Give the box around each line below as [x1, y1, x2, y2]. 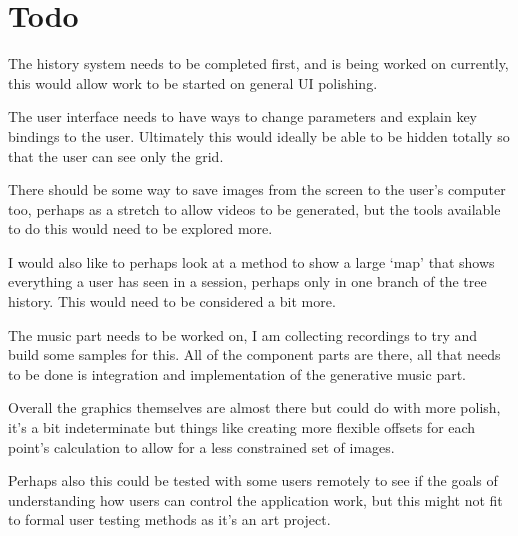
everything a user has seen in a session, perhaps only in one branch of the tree [8, 271, 487, 292]
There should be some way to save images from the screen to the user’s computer [8, 179, 506, 200]
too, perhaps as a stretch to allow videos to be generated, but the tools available [8, 198, 501, 219]
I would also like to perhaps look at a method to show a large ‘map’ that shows [8, 251, 495, 272]
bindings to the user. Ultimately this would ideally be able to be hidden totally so [8, 125, 510, 146]
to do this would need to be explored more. [8, 218, 273, 239]
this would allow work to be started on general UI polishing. [8, 72, 378, 93]
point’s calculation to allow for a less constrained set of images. [8, 436, 395, 457]
